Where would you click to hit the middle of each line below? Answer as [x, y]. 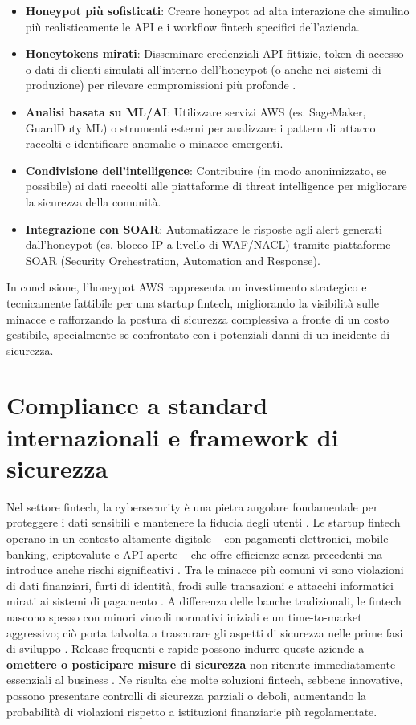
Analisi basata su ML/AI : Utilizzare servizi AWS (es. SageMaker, [196, 111]
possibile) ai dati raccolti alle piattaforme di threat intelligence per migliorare [216, 186]
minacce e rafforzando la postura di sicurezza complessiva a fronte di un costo [198, 318]
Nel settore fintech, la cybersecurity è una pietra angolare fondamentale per [192, 506]
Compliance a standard [137, 405]
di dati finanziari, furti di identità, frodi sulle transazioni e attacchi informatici [200, 585]
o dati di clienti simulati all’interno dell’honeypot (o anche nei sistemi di [203, 69]
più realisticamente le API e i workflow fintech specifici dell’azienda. [192, 26]
